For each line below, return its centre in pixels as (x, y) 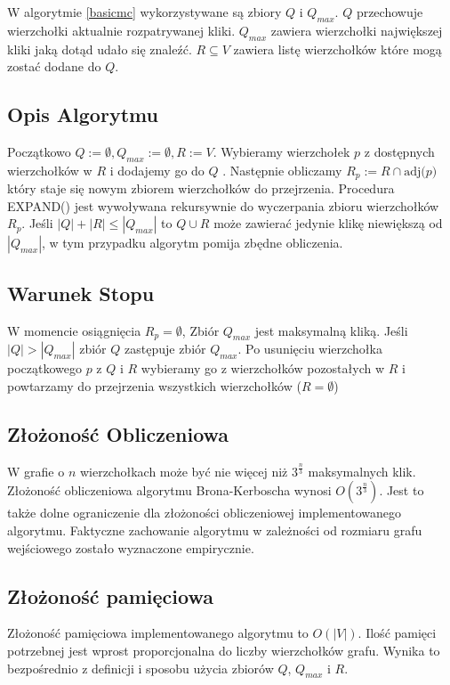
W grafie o (36, 471)
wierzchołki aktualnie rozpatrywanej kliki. (121, 30)
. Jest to (402, 490)
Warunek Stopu (81, 293)
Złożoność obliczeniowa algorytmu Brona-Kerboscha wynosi (169, 490)
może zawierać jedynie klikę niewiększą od (328, 223)
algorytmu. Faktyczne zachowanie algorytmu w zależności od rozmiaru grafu (215, 530)
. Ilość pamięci (397, 633)
